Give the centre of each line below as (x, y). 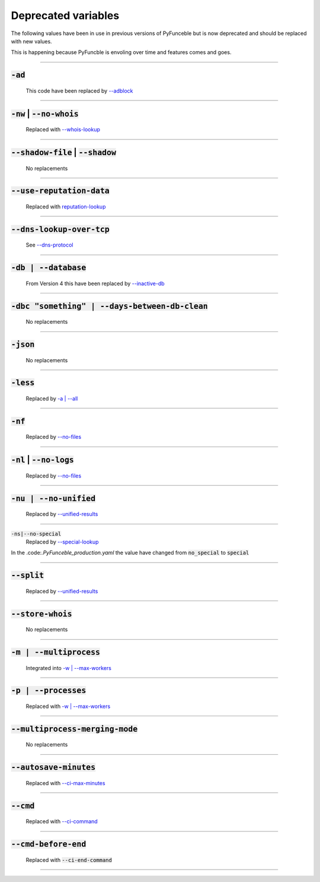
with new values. (32, 41)
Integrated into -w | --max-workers (69, 668)
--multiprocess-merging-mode (74, 729)
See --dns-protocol (49, 245)
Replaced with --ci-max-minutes (65, 783)
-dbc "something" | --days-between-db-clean (110, 306)
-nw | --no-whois (45, 114)
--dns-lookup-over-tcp (60, 229)
